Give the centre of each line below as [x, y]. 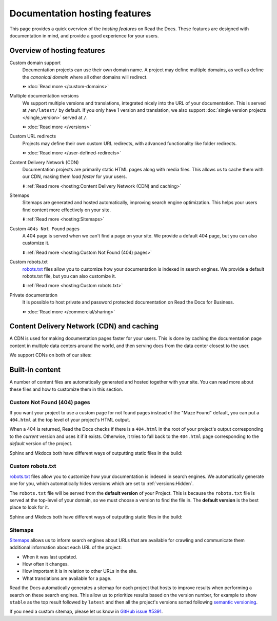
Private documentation [34, 295]
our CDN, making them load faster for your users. [75, 176]
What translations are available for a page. [67, 578]
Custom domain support [35, 63]
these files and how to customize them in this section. [66, 389]
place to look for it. [29, 507]
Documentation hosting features [80, 13]
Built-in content [35, 370]
